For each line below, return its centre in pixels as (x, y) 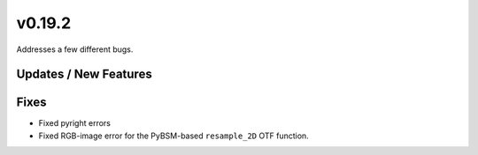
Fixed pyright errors (74, 123)
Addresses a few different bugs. (75, 49)
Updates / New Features (84, 74)
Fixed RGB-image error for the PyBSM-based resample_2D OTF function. (173, 136)
